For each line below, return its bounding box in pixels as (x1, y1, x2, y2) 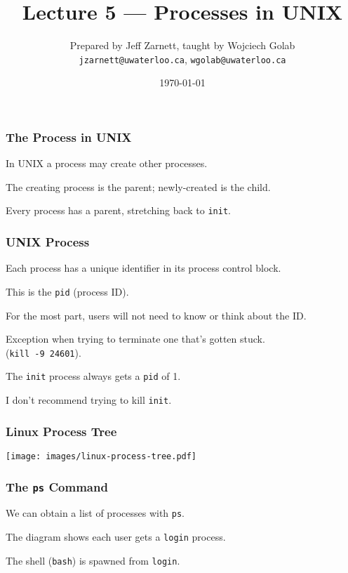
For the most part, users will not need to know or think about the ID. (6, 308, 307, 322)
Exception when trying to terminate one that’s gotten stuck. (6, 331, 265, 346)
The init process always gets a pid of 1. (6, 369, 181, 383)
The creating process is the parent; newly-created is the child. (6, 179, 271, 194)
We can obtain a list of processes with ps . (6, 506, 185, 520)
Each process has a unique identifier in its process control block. (6, 261, 281, 275)
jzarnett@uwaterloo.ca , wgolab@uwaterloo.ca (79, 51, 286, 66)
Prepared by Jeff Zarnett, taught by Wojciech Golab (69, 38, 295, 53)
